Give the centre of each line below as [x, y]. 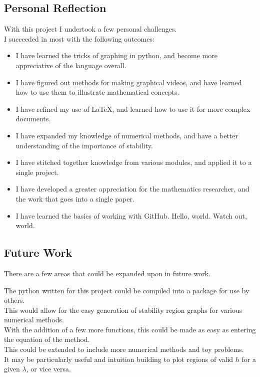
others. [14, 300]
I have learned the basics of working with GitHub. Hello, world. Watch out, [131, 215]
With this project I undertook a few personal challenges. [90, 29]
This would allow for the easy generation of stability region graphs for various [123, 310]
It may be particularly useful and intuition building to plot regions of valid [119, 359]
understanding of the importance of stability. [84, 145]
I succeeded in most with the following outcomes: [79, 38]
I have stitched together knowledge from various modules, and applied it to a [134, 162]
